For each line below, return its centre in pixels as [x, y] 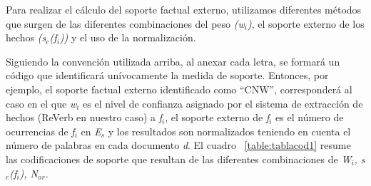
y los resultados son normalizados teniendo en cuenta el [229, 131]
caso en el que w [41, 103]
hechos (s [26, 37]
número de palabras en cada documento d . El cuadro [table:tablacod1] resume [178, 145]
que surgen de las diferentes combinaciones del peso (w [125, 23]
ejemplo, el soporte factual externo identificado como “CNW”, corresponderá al [179, 89]
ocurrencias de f [40, 131]
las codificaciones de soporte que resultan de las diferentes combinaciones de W [179, 159]
